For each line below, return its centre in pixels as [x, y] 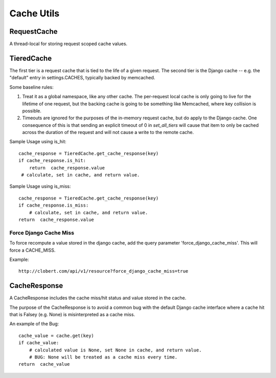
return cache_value [44, 364]
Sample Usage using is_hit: [38, 142]
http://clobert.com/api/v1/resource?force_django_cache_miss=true [103, 271]
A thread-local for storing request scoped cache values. [68, 44]
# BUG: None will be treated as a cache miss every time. [103, 357]
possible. [32, 110]
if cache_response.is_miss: [54, 205]
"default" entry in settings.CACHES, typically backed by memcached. [82, 78]
